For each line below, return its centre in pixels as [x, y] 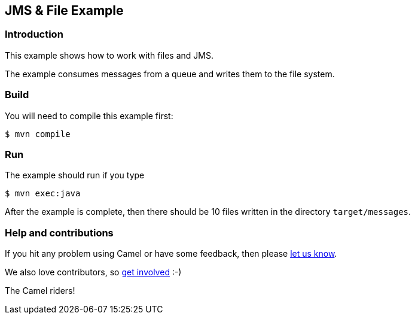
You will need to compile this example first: [89, 116]
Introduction [34, 34]
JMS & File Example [64, 10]
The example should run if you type [75, 175]
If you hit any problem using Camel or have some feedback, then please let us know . [171, 254]
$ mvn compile [38, 134]
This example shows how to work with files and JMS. [109, 55]
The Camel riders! [40, 291]
